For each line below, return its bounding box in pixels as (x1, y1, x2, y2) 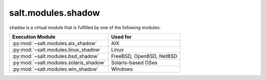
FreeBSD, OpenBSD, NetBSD (111, 53, 177, 59)
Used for (111, 33, 132, 40)
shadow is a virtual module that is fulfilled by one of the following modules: (9, 25, 161, 30)
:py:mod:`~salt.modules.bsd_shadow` (12, 53, 100, 59)
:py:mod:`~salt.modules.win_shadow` (12, 65, 99, 72)
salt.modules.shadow (9, 7, 100, 18)
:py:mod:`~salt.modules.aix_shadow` (12, 40, 97, 47)
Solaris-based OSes (111, 59, 158, 66)
